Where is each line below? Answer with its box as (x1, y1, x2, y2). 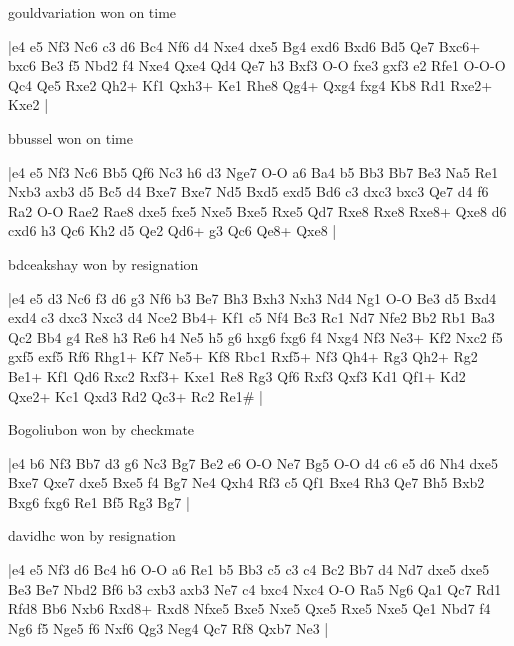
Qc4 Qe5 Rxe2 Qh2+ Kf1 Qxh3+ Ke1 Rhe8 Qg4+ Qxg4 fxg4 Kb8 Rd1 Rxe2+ (8, 74, 493, 95)
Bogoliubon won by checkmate (8, 419, 195, 440)
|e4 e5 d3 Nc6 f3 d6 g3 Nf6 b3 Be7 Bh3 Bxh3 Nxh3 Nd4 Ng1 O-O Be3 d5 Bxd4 (8, 287, 497, 308)
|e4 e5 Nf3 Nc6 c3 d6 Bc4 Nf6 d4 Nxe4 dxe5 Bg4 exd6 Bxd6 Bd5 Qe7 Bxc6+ (8, 35, 481, 56)
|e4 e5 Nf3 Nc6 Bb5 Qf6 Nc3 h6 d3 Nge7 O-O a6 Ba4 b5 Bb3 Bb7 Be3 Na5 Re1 (8, 161, 499, 182)
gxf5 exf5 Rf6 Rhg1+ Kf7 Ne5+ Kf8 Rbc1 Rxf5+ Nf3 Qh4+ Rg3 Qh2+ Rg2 (8, 346, 478, 367)
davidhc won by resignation (8, 525, 176, 546)
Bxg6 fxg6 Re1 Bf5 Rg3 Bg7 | (8, 491, 190, 512)
